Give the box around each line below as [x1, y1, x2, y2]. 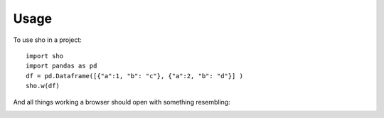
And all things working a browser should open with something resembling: [13, 97, 230, 106]
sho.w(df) [26, 82, 60, 90]
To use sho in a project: [13, 36, 82, 44]
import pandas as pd [26, 62, 97, 70]
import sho [26, 52, 64, 60]
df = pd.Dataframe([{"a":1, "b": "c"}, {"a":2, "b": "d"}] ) [26, 72, 243, 80]
